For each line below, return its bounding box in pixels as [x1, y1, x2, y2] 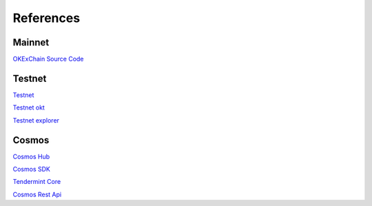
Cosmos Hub [12, 152, 50, 161]
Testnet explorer [12, 116, 60, 124]
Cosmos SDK [12, 165, 51, 174]
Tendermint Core [12, 178, 61, 186]
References [12, 10, 81, 25]
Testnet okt [12, 103, 45, 112]
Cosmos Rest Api [12, 190, 62, 198]
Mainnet [12, 37, 50, 48]
